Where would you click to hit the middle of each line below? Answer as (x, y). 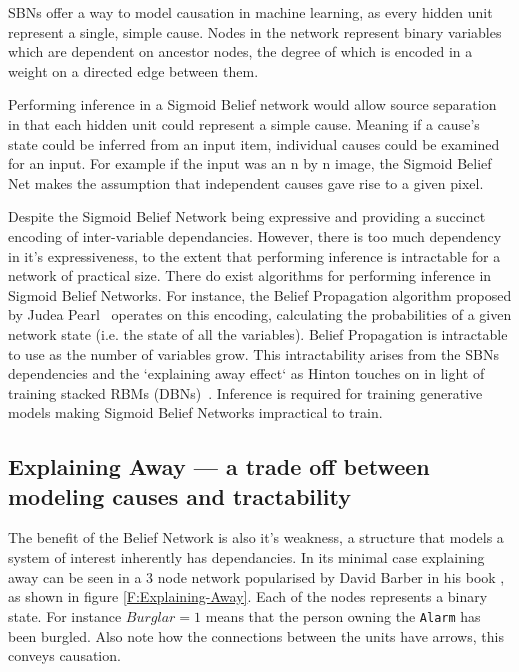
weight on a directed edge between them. (133, 70)
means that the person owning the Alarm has (343, 615)
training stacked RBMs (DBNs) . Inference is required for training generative (245, 392)
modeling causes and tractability (179, 495)
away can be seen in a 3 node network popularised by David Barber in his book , (256, 576)
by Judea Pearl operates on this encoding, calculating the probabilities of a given (260, 314)
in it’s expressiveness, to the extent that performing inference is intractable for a (254, 255)
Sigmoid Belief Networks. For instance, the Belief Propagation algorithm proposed (260, 294)
